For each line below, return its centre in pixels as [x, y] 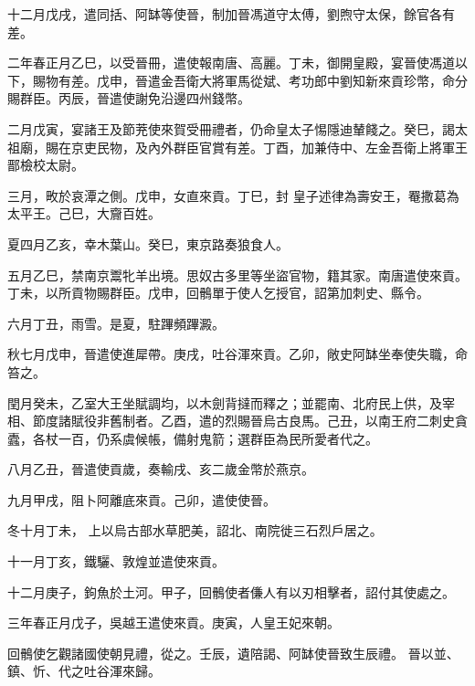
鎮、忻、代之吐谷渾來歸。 [84, 671]
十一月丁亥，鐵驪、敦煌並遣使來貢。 [116, 561]
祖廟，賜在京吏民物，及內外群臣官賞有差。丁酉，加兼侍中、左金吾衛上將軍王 [237, 147]
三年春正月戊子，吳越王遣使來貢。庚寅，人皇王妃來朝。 [174, 623]
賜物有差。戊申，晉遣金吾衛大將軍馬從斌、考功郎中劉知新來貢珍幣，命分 [250, 80]
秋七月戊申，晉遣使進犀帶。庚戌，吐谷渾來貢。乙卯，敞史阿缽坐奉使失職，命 [237, 354]
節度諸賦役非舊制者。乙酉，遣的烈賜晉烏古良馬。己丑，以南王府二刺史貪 [250, 421]
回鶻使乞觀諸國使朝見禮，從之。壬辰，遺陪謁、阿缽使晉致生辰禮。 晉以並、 [233, 653]
